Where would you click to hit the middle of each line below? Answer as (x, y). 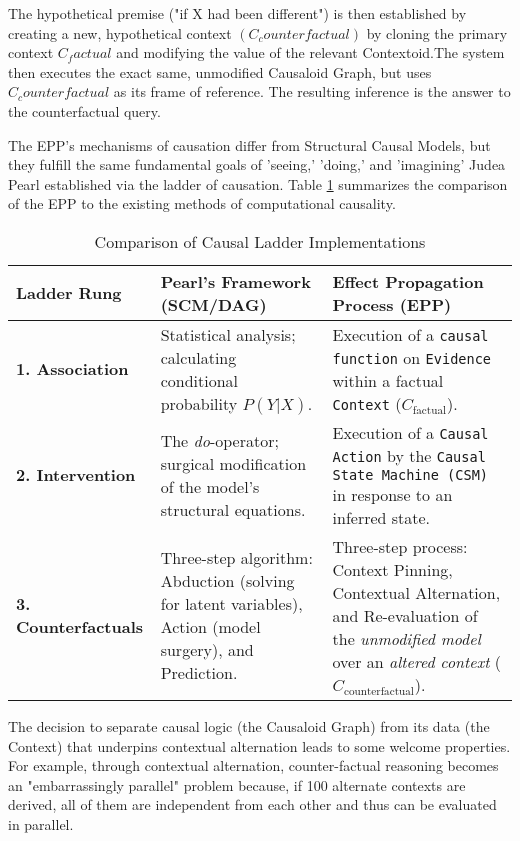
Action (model (210, 627)
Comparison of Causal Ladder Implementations (260, 241)
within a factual (388, 380)
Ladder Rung (69, 293)
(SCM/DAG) (213, 304)
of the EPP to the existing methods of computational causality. (202, 203)
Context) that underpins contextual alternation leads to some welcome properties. (259, 745)
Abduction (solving (227, 581)
